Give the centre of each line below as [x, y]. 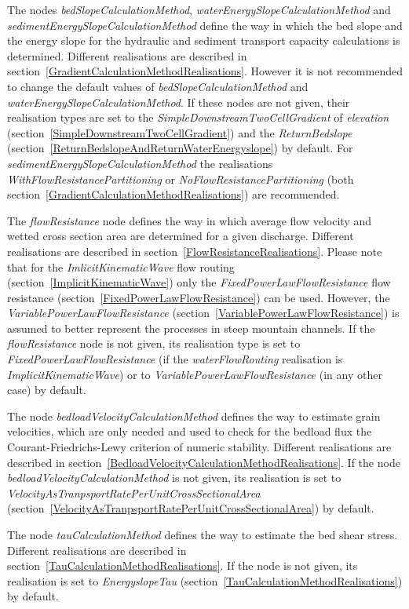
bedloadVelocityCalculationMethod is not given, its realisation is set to [174, 478]
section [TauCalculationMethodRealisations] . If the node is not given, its [183, 565]
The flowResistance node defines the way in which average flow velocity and [189, 220]
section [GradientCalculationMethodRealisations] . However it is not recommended [205, 71]
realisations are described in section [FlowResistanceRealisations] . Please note [195, 251]
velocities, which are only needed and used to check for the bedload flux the [190, 431]
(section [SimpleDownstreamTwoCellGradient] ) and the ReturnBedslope [180, 132]
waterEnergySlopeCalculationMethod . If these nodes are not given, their [179, 102]
